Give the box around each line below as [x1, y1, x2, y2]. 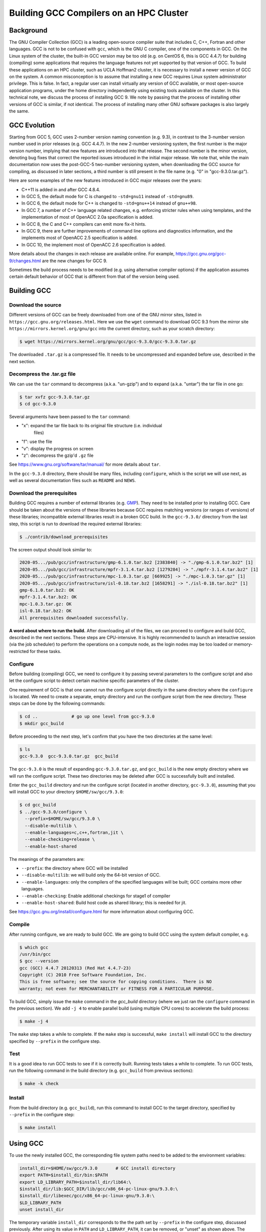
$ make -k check [19, 1081, 59, 1087]
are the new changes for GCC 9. [42, 258, 108, 264]
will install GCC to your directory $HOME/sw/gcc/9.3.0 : [9, 789, 124, 795]
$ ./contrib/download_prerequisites [19, 534, 108, 540]
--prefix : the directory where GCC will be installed [21, 865, 128, 871]
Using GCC [9, 1139, 44, 1148]
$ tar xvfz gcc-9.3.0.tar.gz [19, 394, 90, 400]
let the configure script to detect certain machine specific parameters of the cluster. [9, 678, 180, 684]
